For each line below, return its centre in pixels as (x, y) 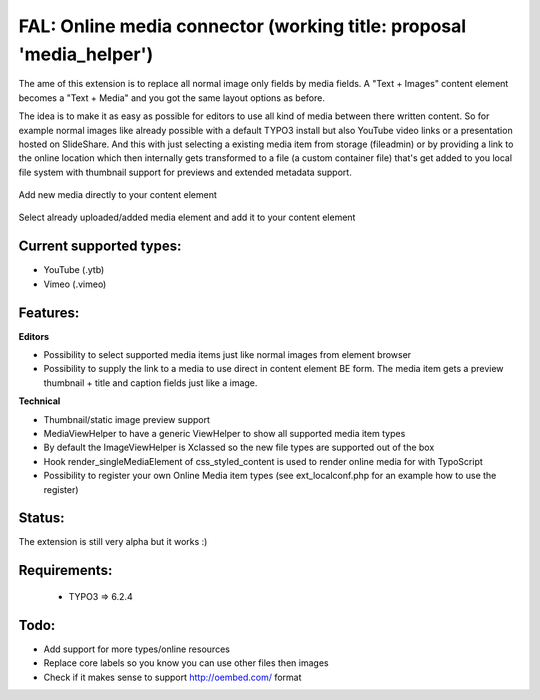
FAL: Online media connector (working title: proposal (242, 26)
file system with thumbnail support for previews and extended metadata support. (185, 172)
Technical (39, 401)
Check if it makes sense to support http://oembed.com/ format (172, 677)
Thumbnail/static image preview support (126, 419)
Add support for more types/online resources (136, 649)
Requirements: (65, 570)
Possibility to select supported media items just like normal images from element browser (227, 355)
